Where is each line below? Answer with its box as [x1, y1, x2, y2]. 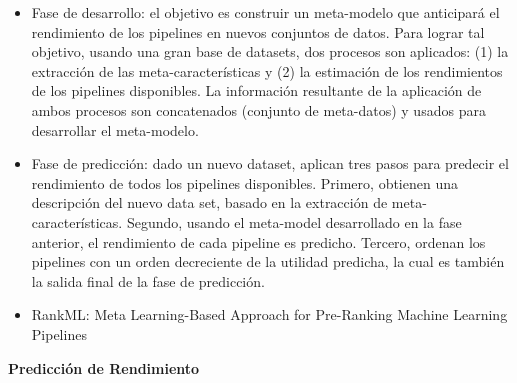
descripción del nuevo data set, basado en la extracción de [31, 192, 388, 213]
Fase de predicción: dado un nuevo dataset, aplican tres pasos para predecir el [31, 153, 509, 174]
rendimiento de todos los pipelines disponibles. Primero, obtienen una [31, 172, 458, 193]
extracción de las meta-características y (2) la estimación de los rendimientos [31, 60, 503, 81]
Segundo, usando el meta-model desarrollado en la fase [126, 211, 462, 232]
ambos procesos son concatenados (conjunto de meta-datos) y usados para [31, 99, 486, 120]
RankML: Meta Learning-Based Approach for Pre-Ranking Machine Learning [31, 304, 508, 325]
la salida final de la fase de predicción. [31, 270, 265, 291]
